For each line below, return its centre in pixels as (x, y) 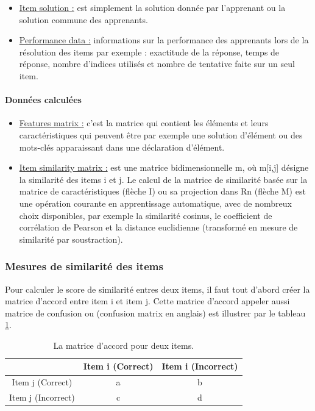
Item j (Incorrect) (42, 397)
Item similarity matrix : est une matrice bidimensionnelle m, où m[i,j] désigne (164, 167)
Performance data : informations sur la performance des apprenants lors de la (164, 40)
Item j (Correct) (42, 382)
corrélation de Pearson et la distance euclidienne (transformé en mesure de (158, 227)
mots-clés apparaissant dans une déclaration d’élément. (122, 147)
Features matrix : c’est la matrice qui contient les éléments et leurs (144, 123)
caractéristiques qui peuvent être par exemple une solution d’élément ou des (161, 134)
